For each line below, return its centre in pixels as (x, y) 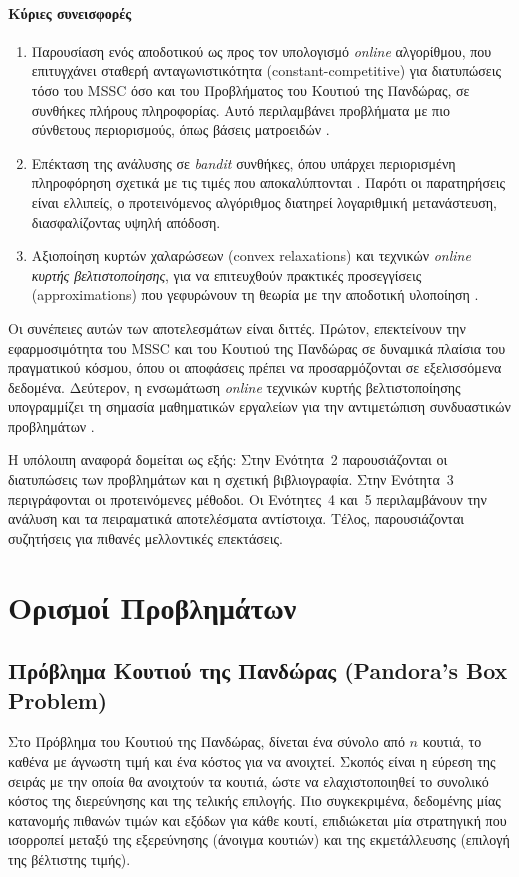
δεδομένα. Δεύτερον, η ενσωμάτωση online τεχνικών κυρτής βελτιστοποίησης (234, 386)
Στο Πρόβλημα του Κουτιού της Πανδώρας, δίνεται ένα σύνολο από (206, 741)
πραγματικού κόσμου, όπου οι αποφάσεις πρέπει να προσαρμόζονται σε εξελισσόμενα (255, 367)
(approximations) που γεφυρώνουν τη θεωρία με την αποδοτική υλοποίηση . (255, 294)
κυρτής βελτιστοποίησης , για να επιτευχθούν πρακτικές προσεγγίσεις (226, 274)
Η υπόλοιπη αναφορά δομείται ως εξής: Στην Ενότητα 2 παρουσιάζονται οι (228, 459)
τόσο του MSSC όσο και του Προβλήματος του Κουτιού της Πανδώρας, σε (250, 89)
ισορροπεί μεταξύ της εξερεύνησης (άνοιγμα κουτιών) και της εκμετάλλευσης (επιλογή (259, 839)
